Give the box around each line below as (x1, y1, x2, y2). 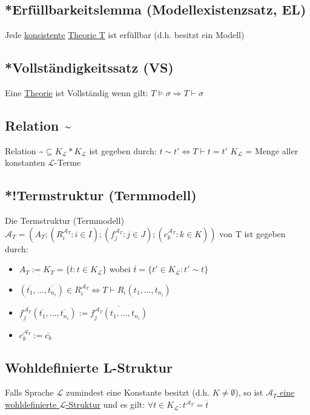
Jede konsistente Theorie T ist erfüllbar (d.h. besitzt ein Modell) (5, 28, 245, 41)
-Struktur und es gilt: (65, 398, 145, 411)
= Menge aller (245, 144, 298, 157)
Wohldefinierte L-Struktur (5, 358, 173, 376)
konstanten (5, 156, 45, 169)
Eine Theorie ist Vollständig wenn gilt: (5, 87, 148, 99)
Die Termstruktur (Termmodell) (5, 214, 124, 227)
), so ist (235, 386, 263, 399)
